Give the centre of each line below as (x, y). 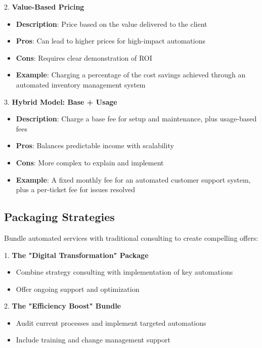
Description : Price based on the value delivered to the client (112, 24)
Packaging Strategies (59, 217)
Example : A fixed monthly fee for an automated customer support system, (133, 179)
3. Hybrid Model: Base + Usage (61, 101)
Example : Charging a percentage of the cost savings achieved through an (131, 75)
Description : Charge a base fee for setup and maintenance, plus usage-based (136, 119)
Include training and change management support (93, 340)
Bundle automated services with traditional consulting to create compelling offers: (131, 237)
